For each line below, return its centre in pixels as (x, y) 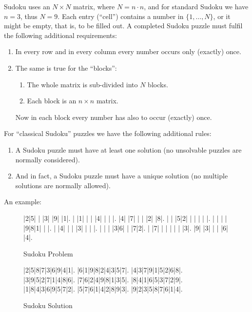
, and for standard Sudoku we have (196, 6)
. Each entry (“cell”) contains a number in (121, 16)
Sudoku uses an (27, 6)
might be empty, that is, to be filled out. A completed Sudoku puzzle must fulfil (123, 26)
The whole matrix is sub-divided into (82, 84)
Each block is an (52, 101)
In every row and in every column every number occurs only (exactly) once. (128, 51)
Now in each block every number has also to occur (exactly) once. (114, 117)
